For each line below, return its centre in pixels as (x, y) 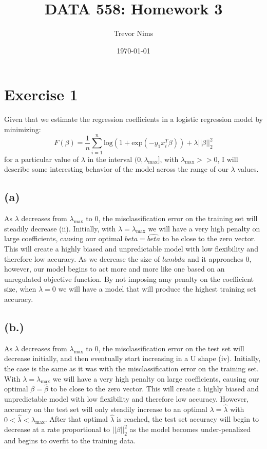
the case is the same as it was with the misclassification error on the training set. (131, 368)
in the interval (110, 159)
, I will (228, 159)
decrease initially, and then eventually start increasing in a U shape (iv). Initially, (132, 358)
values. (248, 169)
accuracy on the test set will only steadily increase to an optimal (106, 409)
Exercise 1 (41, 94)
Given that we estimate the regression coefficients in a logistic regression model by (133, 119)
